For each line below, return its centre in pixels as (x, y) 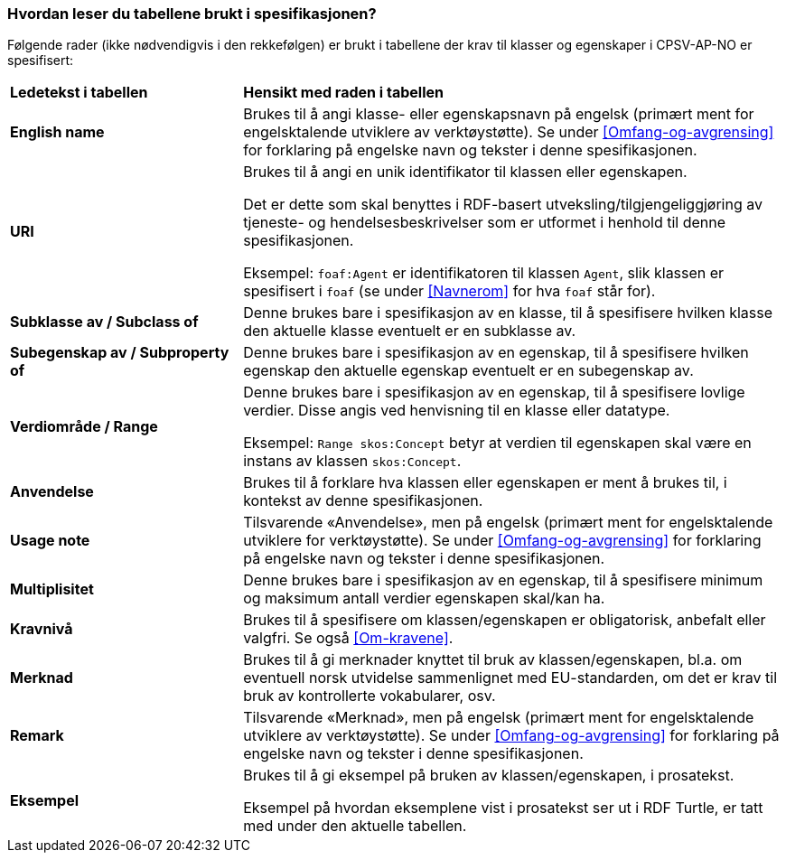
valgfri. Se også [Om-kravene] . (348, 638)
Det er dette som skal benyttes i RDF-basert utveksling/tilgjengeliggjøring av (503, 205)
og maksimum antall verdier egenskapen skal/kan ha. (424, 598)
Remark (37, 736)
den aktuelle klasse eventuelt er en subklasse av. (410, 331)
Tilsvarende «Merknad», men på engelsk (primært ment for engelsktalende (499, 718)
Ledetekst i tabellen (79, 93)
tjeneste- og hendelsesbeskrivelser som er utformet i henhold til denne (485, 223)
